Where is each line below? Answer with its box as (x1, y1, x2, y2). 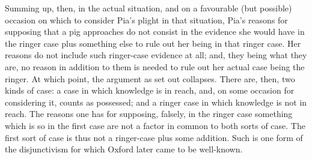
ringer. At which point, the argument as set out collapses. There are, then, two (5, 72, 295, 85)
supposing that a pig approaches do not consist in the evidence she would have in (5, 25, 305, 38)
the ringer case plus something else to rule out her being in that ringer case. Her (5, 37, 301, 49)
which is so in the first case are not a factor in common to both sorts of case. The (5, 119, 305, 131)
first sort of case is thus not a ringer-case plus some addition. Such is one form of (5, 131, 303, 143)
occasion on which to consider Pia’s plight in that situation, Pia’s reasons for (5, 13, 288, 26)
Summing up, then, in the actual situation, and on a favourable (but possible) (5, 2, 292, 14)
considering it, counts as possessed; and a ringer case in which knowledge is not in (5, 95, 307, 108)
